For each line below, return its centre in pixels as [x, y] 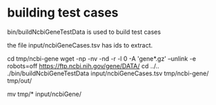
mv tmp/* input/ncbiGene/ [44, 94]
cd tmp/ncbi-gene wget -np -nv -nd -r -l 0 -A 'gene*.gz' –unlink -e [102, 58]
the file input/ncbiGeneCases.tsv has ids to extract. [80, 45]
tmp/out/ [20, 80]
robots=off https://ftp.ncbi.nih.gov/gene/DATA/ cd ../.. [84, 66]
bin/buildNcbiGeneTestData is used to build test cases [84, 32]
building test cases [63, 13]
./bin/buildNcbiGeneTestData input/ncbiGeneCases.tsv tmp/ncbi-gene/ [108, 73]
